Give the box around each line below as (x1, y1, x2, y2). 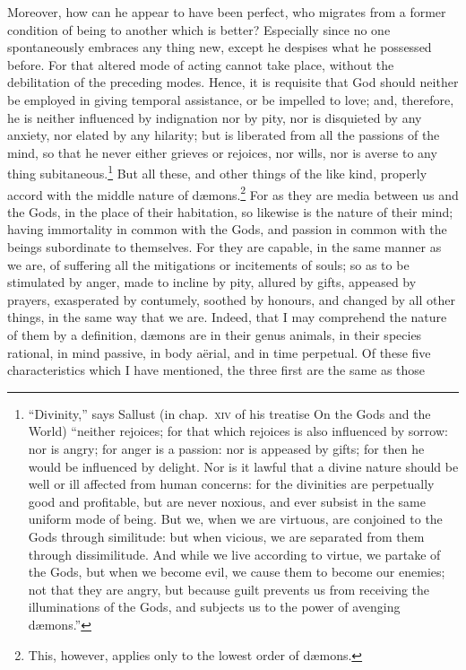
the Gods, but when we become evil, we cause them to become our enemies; (28, 562, 445, 581)
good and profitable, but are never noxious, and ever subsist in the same (28, 492, 426, 510)
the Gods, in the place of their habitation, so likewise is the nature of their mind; (7, 202, 453, 221)
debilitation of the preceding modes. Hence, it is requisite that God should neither (7, 73, 459, 91)
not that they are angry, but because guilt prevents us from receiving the (28, 579, 430, 598)
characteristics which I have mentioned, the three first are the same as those (7, 361, 426, 379)
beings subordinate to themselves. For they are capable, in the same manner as (7, 238, 442, 257)
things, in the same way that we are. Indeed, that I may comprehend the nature (7, 308, 447, 326)
